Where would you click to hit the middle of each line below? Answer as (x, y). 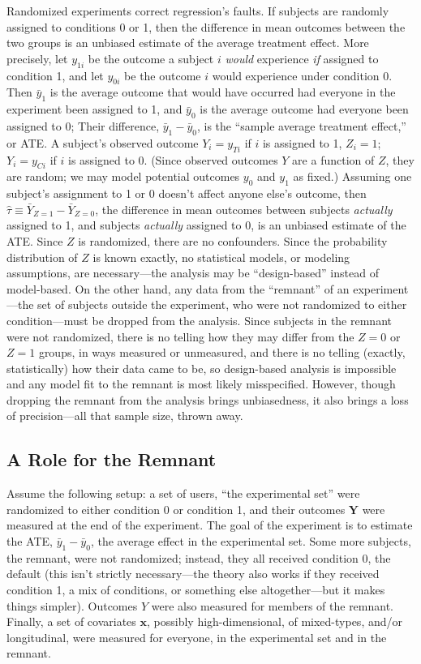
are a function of (333, 159)
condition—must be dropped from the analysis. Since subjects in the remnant (199, 320)
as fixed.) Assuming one (352, 176)
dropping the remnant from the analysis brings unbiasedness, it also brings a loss (208, 399)
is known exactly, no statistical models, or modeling (221, 257)
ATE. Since (35, 240)
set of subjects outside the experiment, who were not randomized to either (222, 304)
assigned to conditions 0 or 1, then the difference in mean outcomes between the (206, 26)
